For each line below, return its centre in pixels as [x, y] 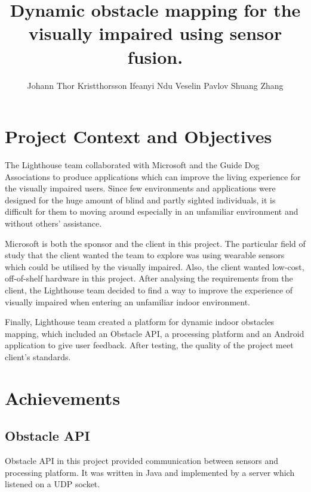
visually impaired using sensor [155, 33]
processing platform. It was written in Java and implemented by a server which [150, 472]
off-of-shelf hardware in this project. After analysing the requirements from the [149, 278]
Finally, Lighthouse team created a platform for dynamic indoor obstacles [140, 322]
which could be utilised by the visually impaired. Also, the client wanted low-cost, [155, 266]
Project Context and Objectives [138, 136]
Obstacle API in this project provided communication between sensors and [142, 461]
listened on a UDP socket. [53, 484]
